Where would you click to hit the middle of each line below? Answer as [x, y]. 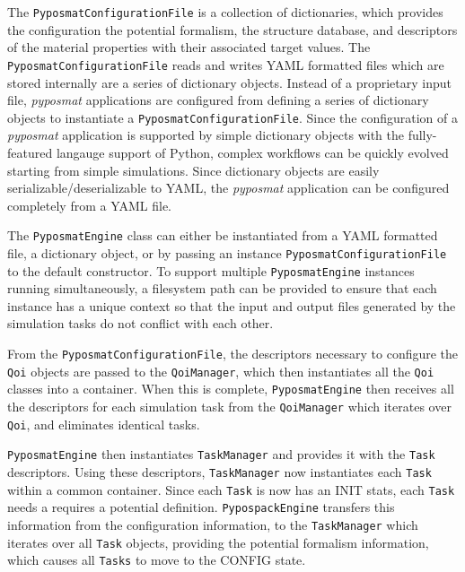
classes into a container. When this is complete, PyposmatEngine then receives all [231, 389]
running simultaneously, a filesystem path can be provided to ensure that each [222, 288]
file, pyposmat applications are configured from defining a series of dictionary [218, 100]
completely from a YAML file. [90, 205]
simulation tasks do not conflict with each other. [140, 323]
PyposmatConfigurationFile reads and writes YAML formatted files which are [226, 64]
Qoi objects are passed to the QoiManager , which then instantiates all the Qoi [221, 371]
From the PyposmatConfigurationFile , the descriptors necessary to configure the [233, 354]
